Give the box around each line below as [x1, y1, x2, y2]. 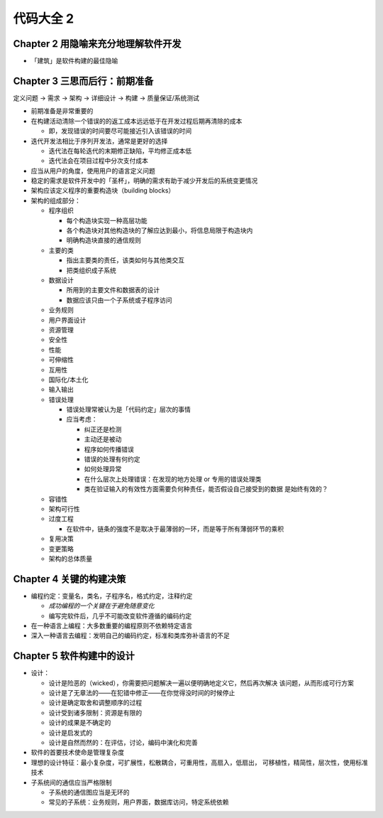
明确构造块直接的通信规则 [66, 236, 141, 244]
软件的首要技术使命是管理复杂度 [30, 748, 124, 757]
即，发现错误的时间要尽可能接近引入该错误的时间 [48, 127, 191, 135]
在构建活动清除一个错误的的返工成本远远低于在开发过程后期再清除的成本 [30, 117, 243, 125]
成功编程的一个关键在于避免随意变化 [48, 601, 155, 610]
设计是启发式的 [48, 728, 92, 737]
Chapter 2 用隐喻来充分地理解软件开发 [13, 38, 182, 50]
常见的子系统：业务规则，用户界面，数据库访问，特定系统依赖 [48, 798, 229, 807]
